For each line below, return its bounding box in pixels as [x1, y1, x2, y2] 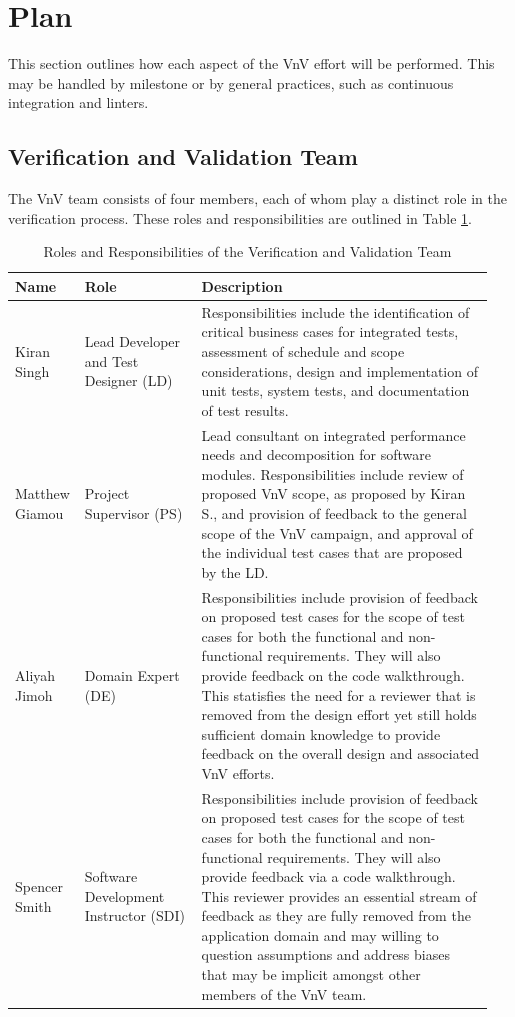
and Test [84, 350, 139, 371]
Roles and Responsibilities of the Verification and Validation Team [43, 241, 452, 262]
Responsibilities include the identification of [201, 301, 470, 322]
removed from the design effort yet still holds [201, 704, 477, 725]
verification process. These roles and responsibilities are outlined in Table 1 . [8, 207, 472, 228]
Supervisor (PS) [84, 502, 183, 523]
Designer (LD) [84, 370, 173, 391]
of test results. [201, 399, 289, 420]
